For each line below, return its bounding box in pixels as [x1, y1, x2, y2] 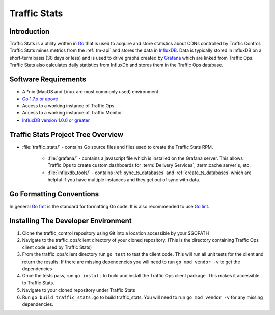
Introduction [9, 27, 50, 36]
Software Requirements [9, 75, 87, 84]
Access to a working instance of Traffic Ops [22, 102, 115, 109]
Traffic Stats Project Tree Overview [9, 130, 124, 139]
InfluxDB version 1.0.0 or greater [22, 117, 90, 123]
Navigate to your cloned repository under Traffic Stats [22, 287, 135, 293]
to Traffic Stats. [22, 280, 54, 286]
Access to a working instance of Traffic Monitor [22, 110, 122, 116]
